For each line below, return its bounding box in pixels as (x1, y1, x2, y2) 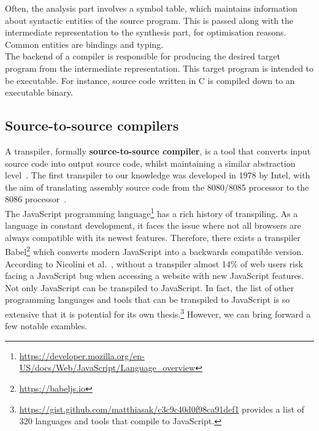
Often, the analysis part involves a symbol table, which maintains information (5, 2, 298, 14)
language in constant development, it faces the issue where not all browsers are (5, 219, 301, 232)
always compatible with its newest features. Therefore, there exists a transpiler (5, 231, 301, 243)
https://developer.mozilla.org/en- (19, 349, 145, 362)
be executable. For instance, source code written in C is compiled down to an (5, 74, 295, 86)
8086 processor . (5, 193, 67, 205)
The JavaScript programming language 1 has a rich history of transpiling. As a (5, 205, 298, 219)
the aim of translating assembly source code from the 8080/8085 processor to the (5, 180, 309, 193)
